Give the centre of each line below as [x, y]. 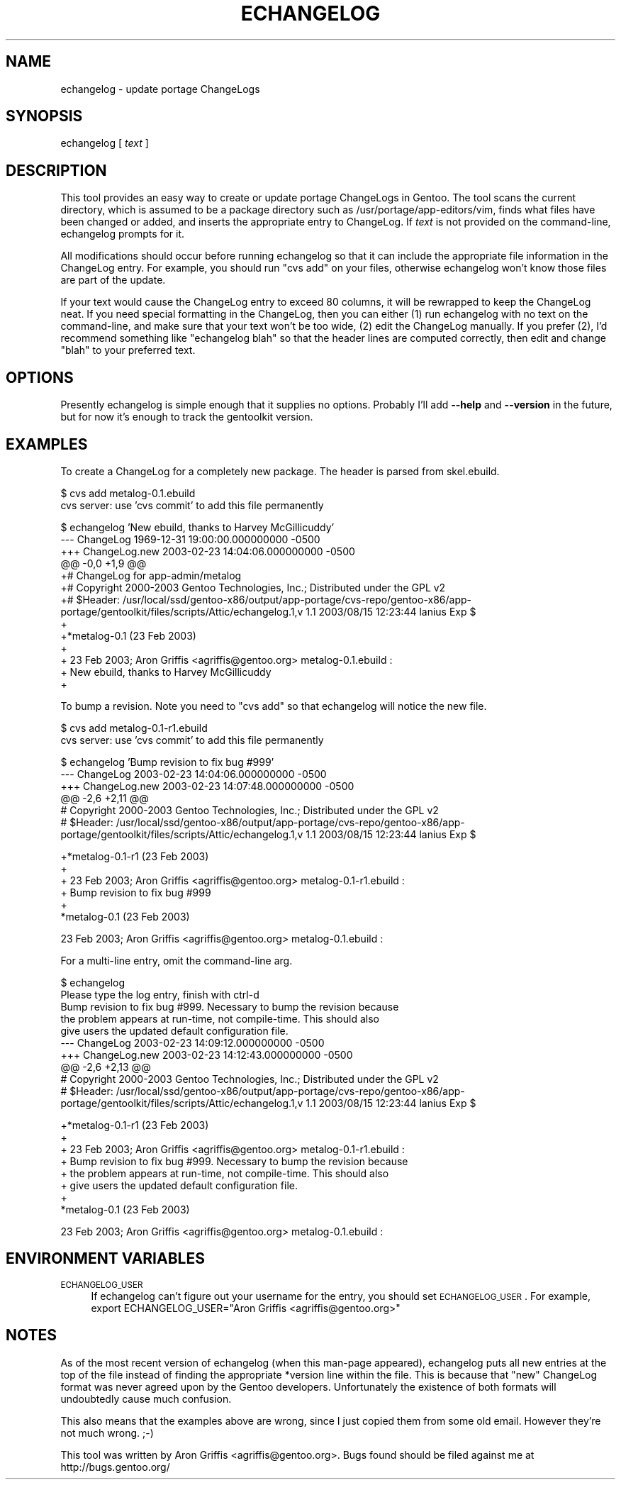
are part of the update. [113, 280]
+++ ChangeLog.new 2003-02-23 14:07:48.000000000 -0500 [207, 786]
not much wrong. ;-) [107, 1433]
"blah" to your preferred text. [128, 350]
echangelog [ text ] [105, 143]
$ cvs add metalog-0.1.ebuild [128, 493]
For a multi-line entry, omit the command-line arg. [177, 960]
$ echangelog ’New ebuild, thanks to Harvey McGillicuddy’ [197, 527]
